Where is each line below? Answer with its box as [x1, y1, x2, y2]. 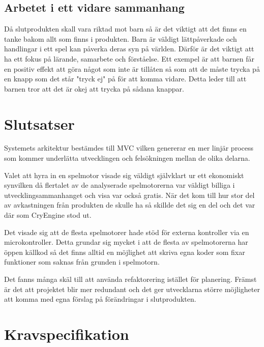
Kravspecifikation [4, 323, 129, 344]
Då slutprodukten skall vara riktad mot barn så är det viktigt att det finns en [4, 23, 247, 34]
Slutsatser [4, 113, 75, 134]
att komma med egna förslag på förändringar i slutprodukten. [4, 294, 196, 304]
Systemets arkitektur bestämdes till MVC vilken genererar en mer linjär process [4, 142, 253, 153]
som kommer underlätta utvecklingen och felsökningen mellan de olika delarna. [4, 153, 250, 163]
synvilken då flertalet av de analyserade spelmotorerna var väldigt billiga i [4, 180, 235, 190]
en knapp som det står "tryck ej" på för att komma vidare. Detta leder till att [4, 73, 247, 84]
